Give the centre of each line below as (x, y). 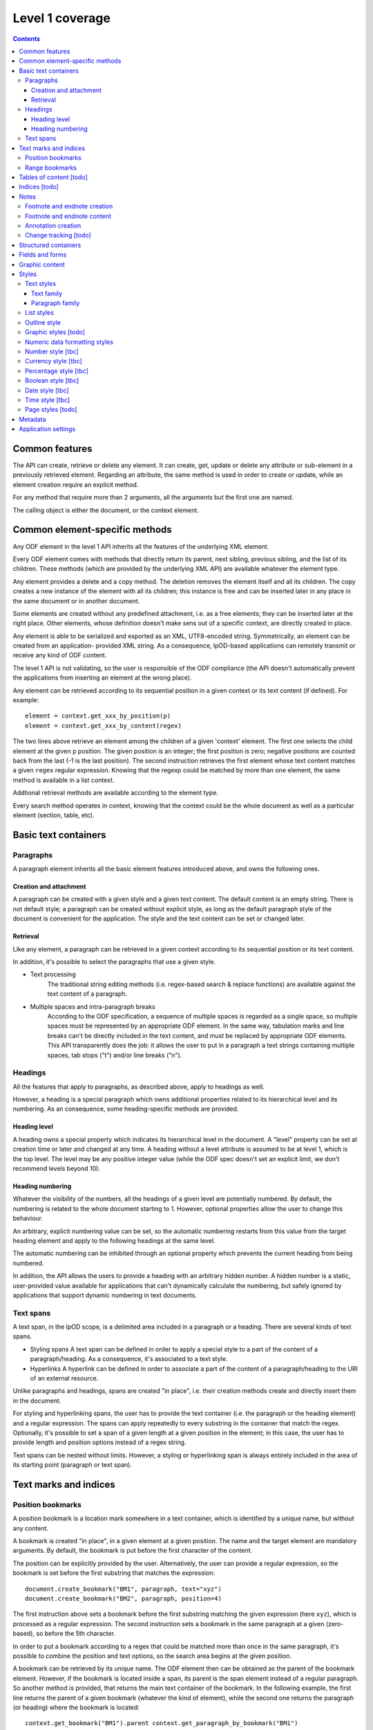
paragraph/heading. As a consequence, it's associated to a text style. (129, 1359)
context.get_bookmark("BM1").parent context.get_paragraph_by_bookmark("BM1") (162, 1723)
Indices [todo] (39, 187)
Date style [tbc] (47, 390)
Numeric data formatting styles (69, 342)
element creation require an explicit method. (76, 484)
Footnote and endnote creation (69, 206)
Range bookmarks (51, 167)
